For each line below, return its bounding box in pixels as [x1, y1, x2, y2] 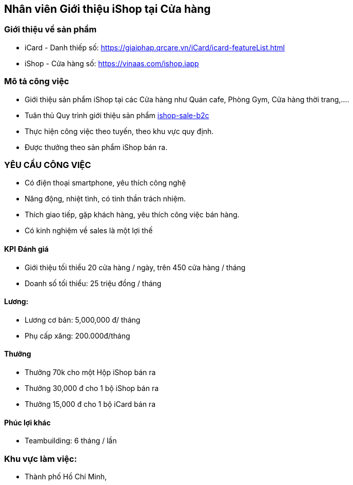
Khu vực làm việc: [4, 453, 77, 464]
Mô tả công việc [4, 76, 69, 87]
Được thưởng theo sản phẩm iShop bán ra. [25, 142, 168, 152]
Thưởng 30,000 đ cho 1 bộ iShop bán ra [25, 383, 159, 393]
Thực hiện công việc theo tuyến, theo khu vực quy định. [25, 126, 214, 136]
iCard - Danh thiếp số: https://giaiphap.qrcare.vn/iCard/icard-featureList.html [25, 43, 285, 52]
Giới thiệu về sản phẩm [4, 24, 97, 35]
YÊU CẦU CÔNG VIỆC [4, 159, 91, 170]
